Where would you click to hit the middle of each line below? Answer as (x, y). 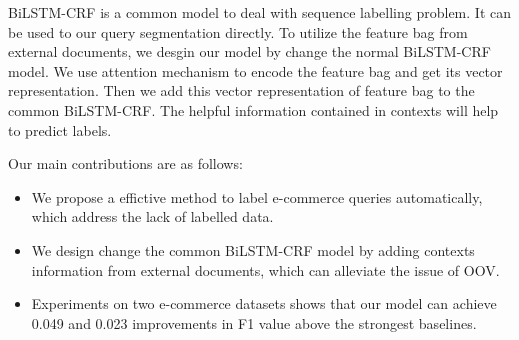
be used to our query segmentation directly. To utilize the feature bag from (238, 31)
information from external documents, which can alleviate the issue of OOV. (265, 269)
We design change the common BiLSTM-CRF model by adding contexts (253, 249)
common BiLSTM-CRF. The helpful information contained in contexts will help (253, 109)
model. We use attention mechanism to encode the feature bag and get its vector (255, 70)
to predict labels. (60, 129)
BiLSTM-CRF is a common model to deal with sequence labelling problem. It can (260, 12)
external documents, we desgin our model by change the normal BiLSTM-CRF (249, 51)
